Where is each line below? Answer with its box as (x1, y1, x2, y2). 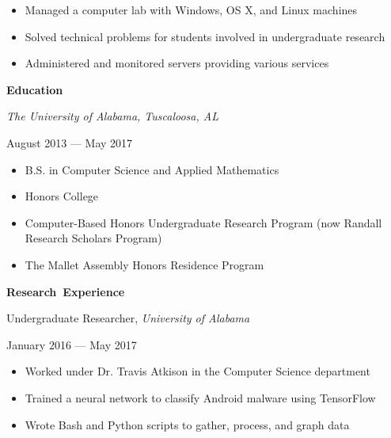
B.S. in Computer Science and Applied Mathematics (25, 161, 279, 177)
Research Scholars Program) (25, 230, 162, 246)
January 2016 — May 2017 (6, 336, 137, 352)
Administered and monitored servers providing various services (25, 55, 329, 71)
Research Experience (6, 283, 125, 299)
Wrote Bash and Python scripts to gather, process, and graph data (25, 416, 350, 432)
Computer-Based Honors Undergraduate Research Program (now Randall (25, 214, 382, 230)
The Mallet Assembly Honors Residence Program (25, 256, 264, 272)
